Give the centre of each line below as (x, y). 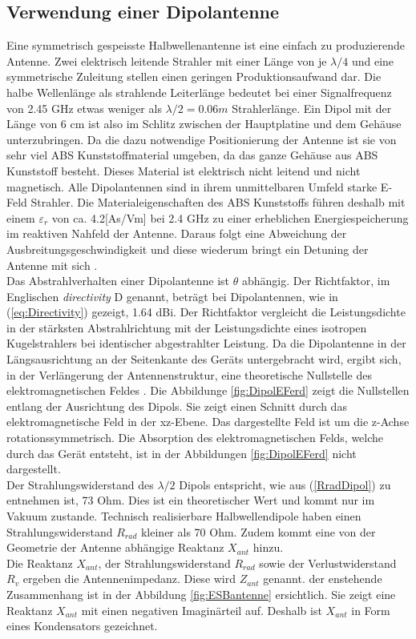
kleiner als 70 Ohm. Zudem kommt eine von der (258, 531)
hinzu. (268, 547)
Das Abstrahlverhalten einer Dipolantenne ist (118, 281)
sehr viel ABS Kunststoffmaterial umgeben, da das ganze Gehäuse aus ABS (192, 155)
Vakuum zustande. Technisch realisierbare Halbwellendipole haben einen (184, 516)
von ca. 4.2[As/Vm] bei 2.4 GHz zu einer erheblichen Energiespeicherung (230, 217)
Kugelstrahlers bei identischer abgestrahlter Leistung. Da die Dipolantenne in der (206, 343)
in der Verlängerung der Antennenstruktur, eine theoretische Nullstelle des (189, 374)
